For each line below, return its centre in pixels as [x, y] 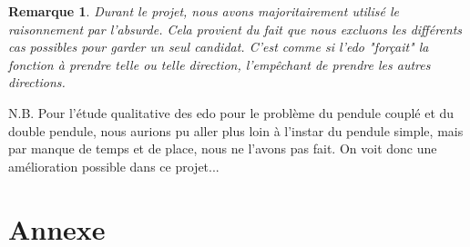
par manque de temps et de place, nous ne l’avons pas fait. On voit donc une [223, 148]
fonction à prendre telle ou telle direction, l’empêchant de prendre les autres [220, 64]
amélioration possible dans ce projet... [114, 166]
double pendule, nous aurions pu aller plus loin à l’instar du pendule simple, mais [236, 130]
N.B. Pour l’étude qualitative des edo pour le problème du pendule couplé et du [231, 112]
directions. [37, 82]
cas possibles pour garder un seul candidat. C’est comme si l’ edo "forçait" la [219, 47]
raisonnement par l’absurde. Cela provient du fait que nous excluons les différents [235, 29]
